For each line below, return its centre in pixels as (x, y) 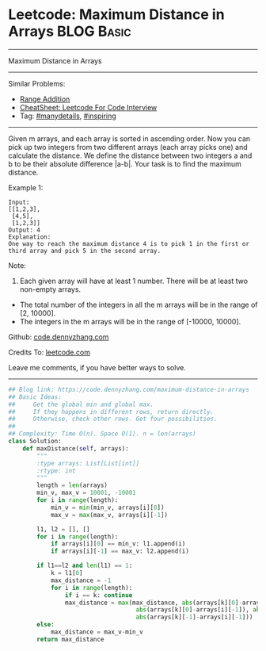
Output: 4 (25, 230)
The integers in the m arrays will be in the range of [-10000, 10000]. (130, 321)
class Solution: (35, 442)
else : (46, 625)
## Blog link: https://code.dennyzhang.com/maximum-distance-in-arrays (129, 389)
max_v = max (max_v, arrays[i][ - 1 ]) (109, 515)
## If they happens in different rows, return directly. (111, 412)
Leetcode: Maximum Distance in (116, 15)
